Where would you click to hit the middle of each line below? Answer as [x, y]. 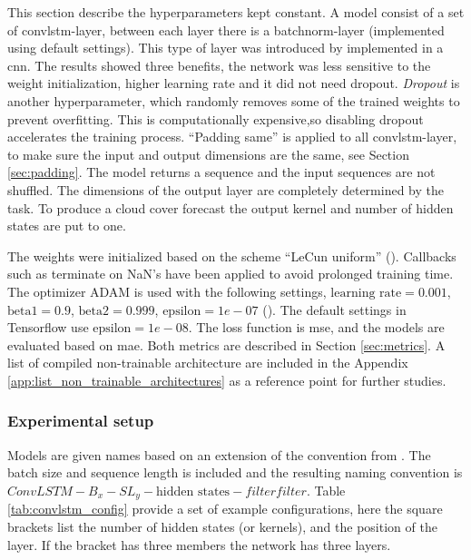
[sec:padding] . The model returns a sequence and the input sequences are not [221, 172]
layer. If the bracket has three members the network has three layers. [199, 544]
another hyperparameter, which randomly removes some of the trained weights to [234, 100]
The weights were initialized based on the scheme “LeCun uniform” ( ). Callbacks [232, 255]
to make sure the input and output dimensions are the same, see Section [208, 154]
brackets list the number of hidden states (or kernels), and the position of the [222, 526]
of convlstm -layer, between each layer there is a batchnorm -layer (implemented [226, 29]
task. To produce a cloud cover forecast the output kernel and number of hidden [231, 207]
